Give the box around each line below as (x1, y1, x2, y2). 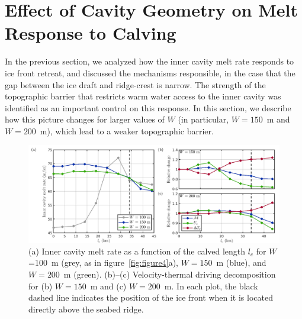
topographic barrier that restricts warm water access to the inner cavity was (5, 90, 281, 102)
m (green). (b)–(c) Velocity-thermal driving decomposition (63, 268, 276, 281)
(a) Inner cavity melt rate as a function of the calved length (28, 244, 246, 257)
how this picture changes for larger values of (5, 113, 165, 125)
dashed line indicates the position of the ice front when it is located (28, 291, 273, 304)
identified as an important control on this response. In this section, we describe (5, 101, 291, 114)
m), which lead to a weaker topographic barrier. (40, 124, 214, 137)
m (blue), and (216, 256, 266, 269)
